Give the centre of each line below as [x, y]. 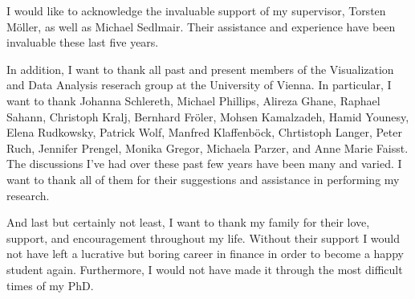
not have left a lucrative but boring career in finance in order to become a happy [205, 254]
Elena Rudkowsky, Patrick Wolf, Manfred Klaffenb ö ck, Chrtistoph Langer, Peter [204, 132]
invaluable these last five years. [83, 42]
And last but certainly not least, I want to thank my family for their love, [188, 222]
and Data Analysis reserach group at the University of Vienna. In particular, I [199, 85]
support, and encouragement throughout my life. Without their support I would [203, 238]
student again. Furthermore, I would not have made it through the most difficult [205, 269]
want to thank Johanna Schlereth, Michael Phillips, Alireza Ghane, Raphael [193, 100]
